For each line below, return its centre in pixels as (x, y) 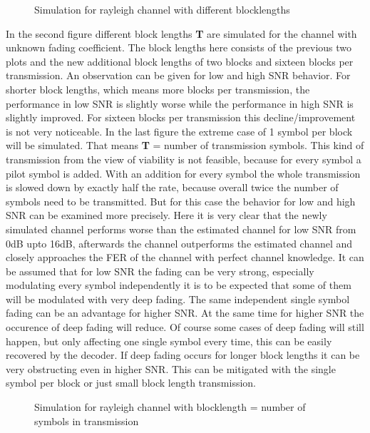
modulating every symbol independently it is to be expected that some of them (179, 285)
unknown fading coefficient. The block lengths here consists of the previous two (179, 47)
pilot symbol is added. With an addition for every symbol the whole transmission (183, 173)
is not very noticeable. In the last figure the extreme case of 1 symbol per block (179, 131)
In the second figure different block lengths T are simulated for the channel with (181, 33)
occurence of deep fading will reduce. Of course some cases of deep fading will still (185, 327)
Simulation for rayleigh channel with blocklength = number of (170, 407)
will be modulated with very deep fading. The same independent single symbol (178, 299)
